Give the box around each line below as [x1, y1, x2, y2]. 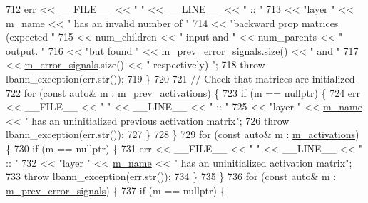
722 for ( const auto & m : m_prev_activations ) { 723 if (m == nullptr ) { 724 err [6, 85, 361, 100]
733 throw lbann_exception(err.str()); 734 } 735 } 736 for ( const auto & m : [6, 169, 337, 184]
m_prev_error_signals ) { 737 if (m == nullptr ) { [6, 182, 225, 197]
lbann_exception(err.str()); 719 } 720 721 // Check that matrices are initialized [6, 71, 355, 85]
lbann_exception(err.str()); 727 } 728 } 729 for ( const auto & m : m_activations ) [6, 127, 359, 142]
